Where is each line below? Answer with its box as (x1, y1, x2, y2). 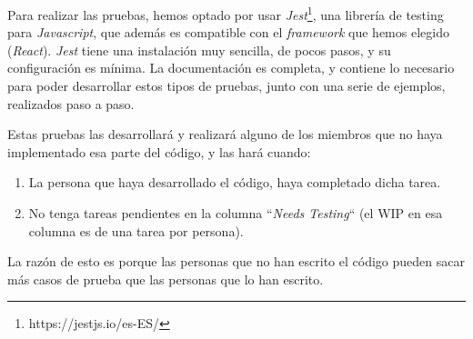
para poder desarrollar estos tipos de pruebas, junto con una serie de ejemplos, (7, 76, 446, 95)
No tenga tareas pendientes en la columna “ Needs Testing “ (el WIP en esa (28, 204, 443, 222)
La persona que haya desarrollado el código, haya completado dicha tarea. (28, 173, 441, 192)
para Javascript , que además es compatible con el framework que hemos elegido (7, 23, 449, 42)
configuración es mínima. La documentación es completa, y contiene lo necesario (7, 58, 455, 77)
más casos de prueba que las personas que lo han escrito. (7, 269, 324, 288)
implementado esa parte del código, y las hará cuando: (7, 142, 311, 161)
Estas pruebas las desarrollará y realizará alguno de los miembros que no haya (7, 125, 443, 144)
